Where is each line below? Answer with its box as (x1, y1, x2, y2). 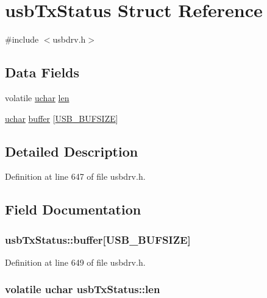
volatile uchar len (5, 91, 69, 104)
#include (5, 33, 39, 46)
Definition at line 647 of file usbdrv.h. (5, 170, 146, 183)
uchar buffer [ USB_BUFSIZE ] (5, 112, 118, 124)
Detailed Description (5, 141, 138, 160)
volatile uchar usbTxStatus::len (5, 282, 160, 297)
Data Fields (5, 63, 80, 82)
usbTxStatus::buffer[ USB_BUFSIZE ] (5, 232, 191, 247)
